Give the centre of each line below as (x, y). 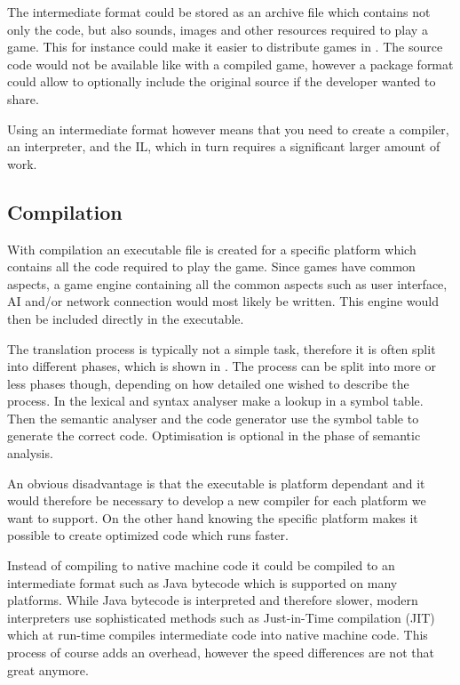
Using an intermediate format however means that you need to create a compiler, (228, 129)
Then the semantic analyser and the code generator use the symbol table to (213, 418)
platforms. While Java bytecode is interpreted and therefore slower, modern (213, 600)
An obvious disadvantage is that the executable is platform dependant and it (216, 483)
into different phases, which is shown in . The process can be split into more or (222, 366)
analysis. (30, 453)
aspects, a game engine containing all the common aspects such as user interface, (227, 283)
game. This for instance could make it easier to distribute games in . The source (225, 47)
